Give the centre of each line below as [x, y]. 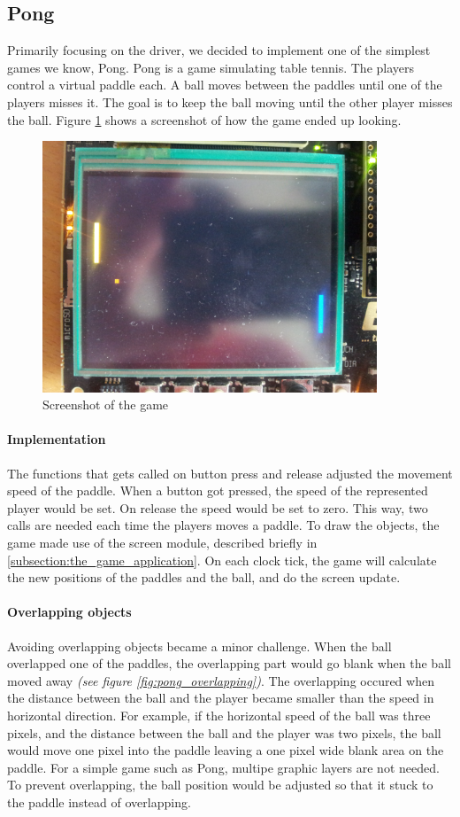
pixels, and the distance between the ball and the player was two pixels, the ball [224, 732]
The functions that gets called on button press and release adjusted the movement [230, 473]
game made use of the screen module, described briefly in [162, 542]
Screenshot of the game [106, 405]
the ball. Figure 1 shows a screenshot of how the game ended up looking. [204, 119]
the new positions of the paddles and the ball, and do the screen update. [204, 577]
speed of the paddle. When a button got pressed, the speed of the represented [218, 490]
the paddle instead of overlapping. [99, 801]
